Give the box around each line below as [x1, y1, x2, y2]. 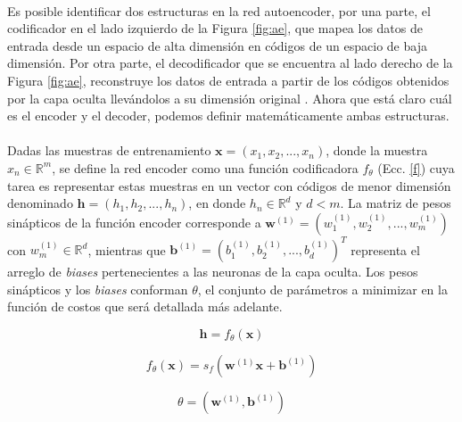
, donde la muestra [326, 141, 428, 160]
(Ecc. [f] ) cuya [377, 158, 455, 177]
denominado [7, 194, 73, 212]
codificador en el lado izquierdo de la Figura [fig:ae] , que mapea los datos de [7, 19, 423, 37]
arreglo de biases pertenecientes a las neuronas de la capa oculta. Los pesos [7, 262, 418, 281]
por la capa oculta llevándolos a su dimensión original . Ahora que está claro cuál [7, 88, 452, 107]
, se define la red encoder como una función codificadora [52, 158, 359, 177]
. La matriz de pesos [340, 194, 451, 212]
